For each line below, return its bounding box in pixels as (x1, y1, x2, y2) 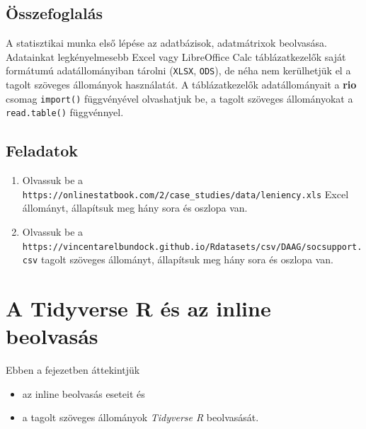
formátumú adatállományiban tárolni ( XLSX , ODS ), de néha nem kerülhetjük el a (6, 63, 351, 78)
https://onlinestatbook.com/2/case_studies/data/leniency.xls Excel (22, 186, 349, 201)
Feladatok (6, 139, 79, 161)
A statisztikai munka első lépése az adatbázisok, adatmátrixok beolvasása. (6, 35, 327, 50)
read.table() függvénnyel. (6, 105, 124, 120)
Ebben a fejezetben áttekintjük (6, 362, 140, 377)
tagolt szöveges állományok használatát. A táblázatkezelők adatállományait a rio (6, 77, 357, 92)
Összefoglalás (6, 2, 103, 24)
